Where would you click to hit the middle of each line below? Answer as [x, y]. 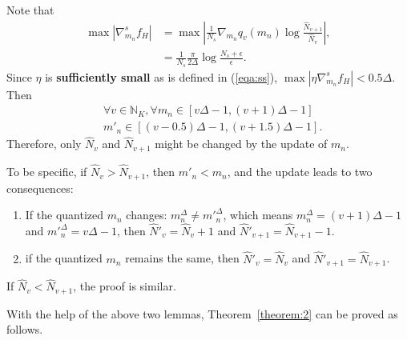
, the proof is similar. [125, 286]
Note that [30, 10]
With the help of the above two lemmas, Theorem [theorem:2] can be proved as [202, 313]
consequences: [40, 188]
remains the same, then [182, 258]
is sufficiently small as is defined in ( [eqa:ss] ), [161, 76]
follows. [25, 329]
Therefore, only [44, 144]
